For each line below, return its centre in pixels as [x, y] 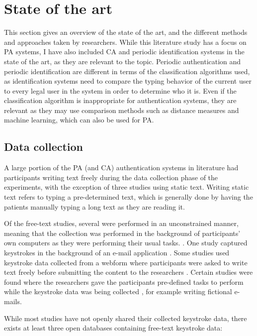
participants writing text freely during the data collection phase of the [111, 177]
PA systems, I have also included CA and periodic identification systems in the [124, 52]
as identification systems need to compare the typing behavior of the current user [128, 81]
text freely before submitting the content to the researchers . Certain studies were [128, 272]
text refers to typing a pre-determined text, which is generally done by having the [128, 197]
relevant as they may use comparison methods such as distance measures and [122, 110]
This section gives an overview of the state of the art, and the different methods [126, 32]
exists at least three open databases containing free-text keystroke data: [113, 328]
